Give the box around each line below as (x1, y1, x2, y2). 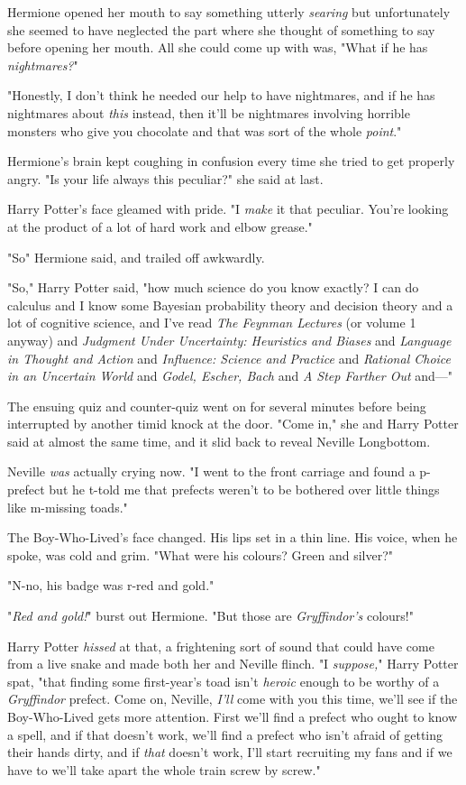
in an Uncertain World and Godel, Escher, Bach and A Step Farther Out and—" (7, 366, 453, 385)
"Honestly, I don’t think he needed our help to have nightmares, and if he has (7, 86, 435, 105)
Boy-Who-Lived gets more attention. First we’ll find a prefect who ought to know (7, 707, 457, 725)
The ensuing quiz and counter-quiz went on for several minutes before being (7, 396, 426, 415)
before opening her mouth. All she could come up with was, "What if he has (7, 38, 428, 57)
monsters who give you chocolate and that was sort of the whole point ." (7, 121, 402, 140)
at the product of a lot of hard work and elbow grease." (7, 217, 313, 235)
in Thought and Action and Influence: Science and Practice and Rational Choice (7, 348, 452, 367)
